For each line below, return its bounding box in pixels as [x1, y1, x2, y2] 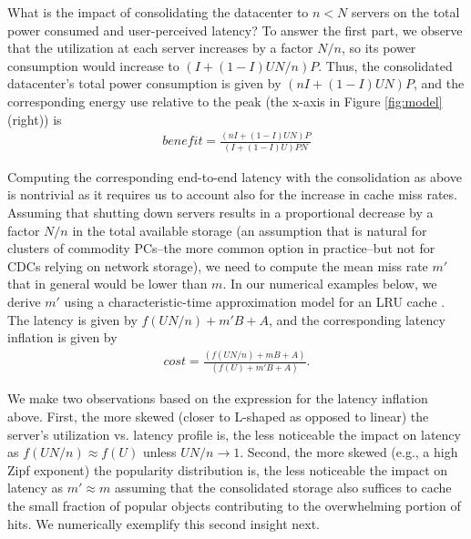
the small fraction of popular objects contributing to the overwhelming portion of [7, 495, 461, 514]
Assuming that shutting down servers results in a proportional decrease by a [7, 203, 434, 221]
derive [7, 291, 41, 310]
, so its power [341, 38, 416, 57]
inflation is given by [7, 328, 118, 347]
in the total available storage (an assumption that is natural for [72, 220, 427, 239]
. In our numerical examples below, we [222, 274, 437, 293]
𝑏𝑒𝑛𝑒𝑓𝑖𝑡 [162, 135, 203, 148]
